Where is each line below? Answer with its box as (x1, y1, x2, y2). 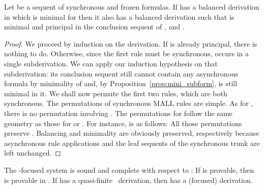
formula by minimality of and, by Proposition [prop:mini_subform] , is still (4, 78, 238, 89)
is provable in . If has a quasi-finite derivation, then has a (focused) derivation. (4, 174, 253, 185)
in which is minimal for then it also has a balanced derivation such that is (4, 11, 234, 22)
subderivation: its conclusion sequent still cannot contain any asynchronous (4, 68, 238, 79)
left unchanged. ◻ (4, 147, 61, 158)
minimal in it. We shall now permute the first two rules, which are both (4, 88, 227, 98)
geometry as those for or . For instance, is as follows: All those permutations (4, 118, 242, 128)
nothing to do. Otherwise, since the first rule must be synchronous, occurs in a (4, 48, 249, 59)
